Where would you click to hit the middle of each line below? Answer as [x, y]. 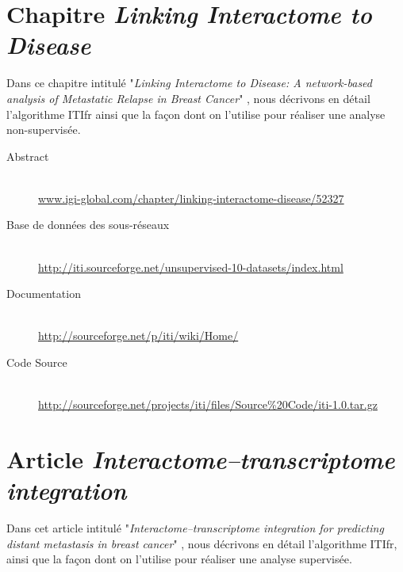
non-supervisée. [44, 130]
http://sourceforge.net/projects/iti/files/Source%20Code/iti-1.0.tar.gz [208, 404]
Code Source [37, 362]
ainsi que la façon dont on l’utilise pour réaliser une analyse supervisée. [179, 559]
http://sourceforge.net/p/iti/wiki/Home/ [138, 336]
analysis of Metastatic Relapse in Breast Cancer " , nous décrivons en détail [188, 98]
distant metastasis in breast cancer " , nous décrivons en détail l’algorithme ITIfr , [202, 543]
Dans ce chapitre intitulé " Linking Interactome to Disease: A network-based [190, 83]
